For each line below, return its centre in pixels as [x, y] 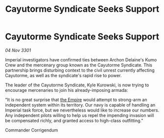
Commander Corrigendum [32, 130]
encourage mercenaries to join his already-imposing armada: [67, 90]
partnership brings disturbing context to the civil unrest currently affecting [80, 70]
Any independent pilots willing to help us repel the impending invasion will [80, 115]
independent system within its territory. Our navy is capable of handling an [80, 105]
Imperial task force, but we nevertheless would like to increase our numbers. [82, 110]
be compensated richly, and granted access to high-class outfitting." [74, 120]
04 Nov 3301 [18, 50]
